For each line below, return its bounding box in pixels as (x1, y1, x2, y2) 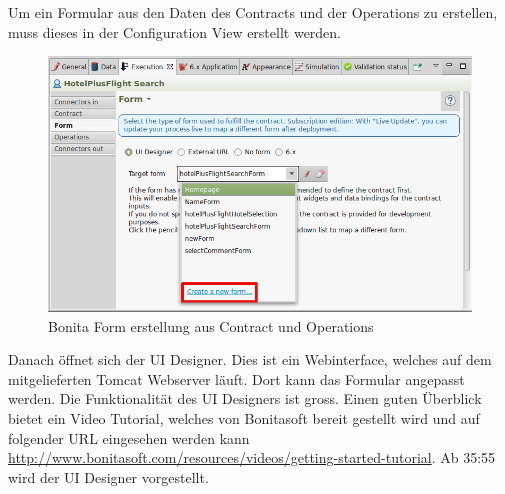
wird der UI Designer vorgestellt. (8, 466, 209, 487)
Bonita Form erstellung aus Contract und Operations (48, 315, 374, 336)
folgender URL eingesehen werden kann (8, 427, 250, 448)
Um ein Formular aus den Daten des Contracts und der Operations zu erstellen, (8, 2, 498, 22)
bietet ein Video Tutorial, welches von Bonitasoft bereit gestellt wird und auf (8, 407, 480, 428)
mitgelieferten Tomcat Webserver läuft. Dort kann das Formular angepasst (8, 368, 465, 389)
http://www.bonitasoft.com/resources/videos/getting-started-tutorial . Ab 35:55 (8, 447, 496, 468)
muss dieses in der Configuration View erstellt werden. (8, 21, 342, 42)
